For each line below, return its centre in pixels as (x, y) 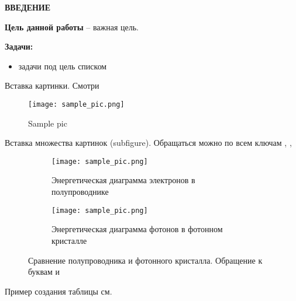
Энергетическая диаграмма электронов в (123, 180)
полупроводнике (80, 192)
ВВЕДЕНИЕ (28, 7)
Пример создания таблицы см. (58, 291)
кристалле (69, 240)
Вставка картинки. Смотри (52, 85)
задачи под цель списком (63, 66)
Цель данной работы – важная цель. (72, 27)
